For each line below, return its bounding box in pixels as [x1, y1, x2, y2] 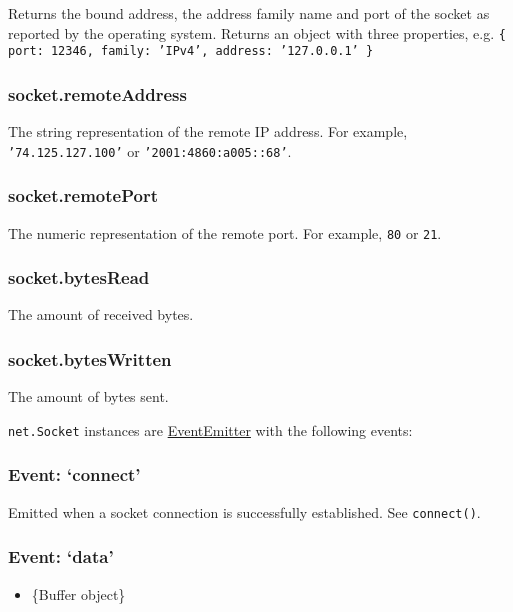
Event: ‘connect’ [8, 462, 141, 487]
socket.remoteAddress [8, 81, 187, 106]
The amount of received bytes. [8, 304, 194, 325]
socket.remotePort [8, 183, 158, 208]
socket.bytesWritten [8, 346, 172, 371]
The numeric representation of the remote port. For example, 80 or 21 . [8, 222, 442, 243]
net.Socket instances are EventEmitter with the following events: [8, 419, 413, 440]
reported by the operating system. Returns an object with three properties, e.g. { [8, 22, 506, 43]
